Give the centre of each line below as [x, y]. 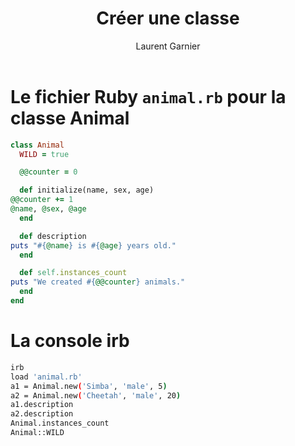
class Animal [37, 145]
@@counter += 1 [42, 200]
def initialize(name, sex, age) [87, 190]
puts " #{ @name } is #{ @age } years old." [93, 245]
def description [53, 236]
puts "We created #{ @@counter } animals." [98, 282]
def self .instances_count [73, 273]
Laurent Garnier [168, 46]
